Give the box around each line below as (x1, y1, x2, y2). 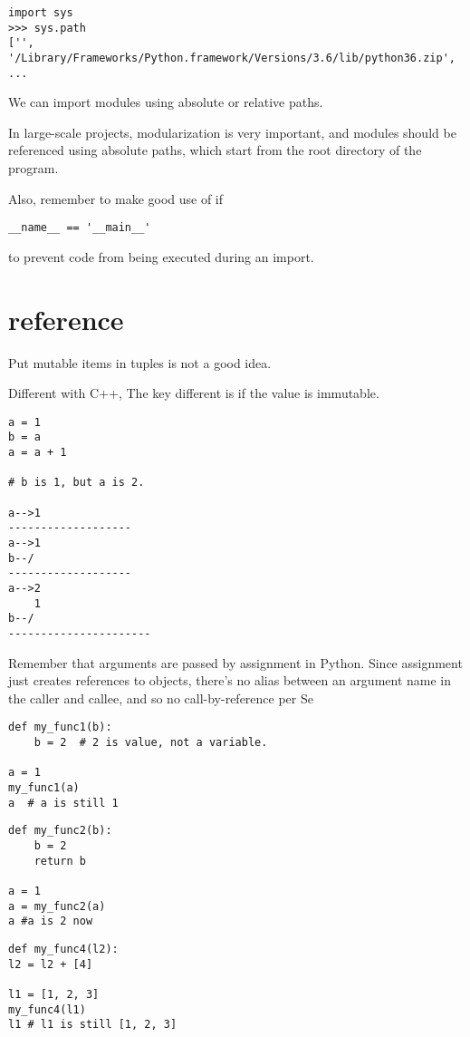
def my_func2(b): (8, 824, 112, 838)
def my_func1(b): (8, 721, 112, 734)
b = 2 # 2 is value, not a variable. (34, 736, 268, 750)
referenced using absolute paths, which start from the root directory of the (8, 141, 422, 160)
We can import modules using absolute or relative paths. (8, 92, 323, 111)
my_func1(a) (8, 781, 80, 795)
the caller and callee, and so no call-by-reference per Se (8, 688, 313, 707)
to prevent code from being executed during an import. (8, 247, 314, 266)
